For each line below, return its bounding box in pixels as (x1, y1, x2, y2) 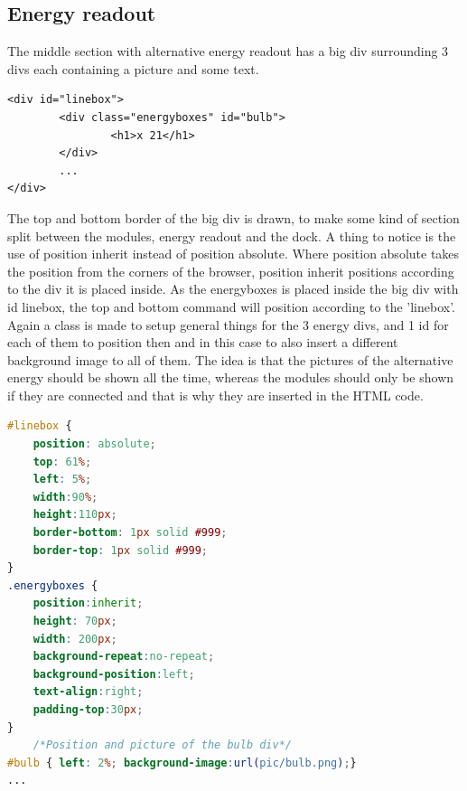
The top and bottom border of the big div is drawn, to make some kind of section (7, 208, 460, 227)
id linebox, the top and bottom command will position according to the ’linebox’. (7, 297, 456, 315)
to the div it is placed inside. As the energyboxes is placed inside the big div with (7, 279, 459, 298)
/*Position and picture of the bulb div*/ (33, 739, 292, 752)
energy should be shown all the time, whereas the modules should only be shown (7, 368, 454, 387)
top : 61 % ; (33, 455, 92, 468)
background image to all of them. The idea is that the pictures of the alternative (7, 350, 453, 369)
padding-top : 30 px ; (33, 702, 144, 716)
